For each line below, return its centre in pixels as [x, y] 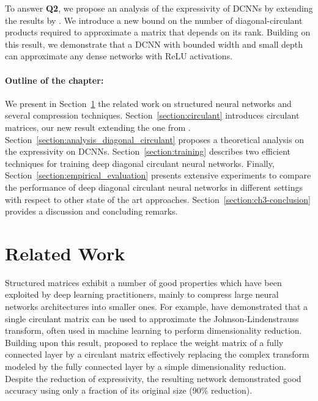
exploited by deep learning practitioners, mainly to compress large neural [142, 294]
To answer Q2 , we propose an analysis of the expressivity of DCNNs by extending [159, 8]
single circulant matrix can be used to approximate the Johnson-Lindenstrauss [152, 318]
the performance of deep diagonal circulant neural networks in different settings [154, 187]
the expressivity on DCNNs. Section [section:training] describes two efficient [148, 151]
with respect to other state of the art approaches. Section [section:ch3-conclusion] [158, 199]
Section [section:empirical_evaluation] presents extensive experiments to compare [158, 175]
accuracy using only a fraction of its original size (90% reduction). [129, 390]
